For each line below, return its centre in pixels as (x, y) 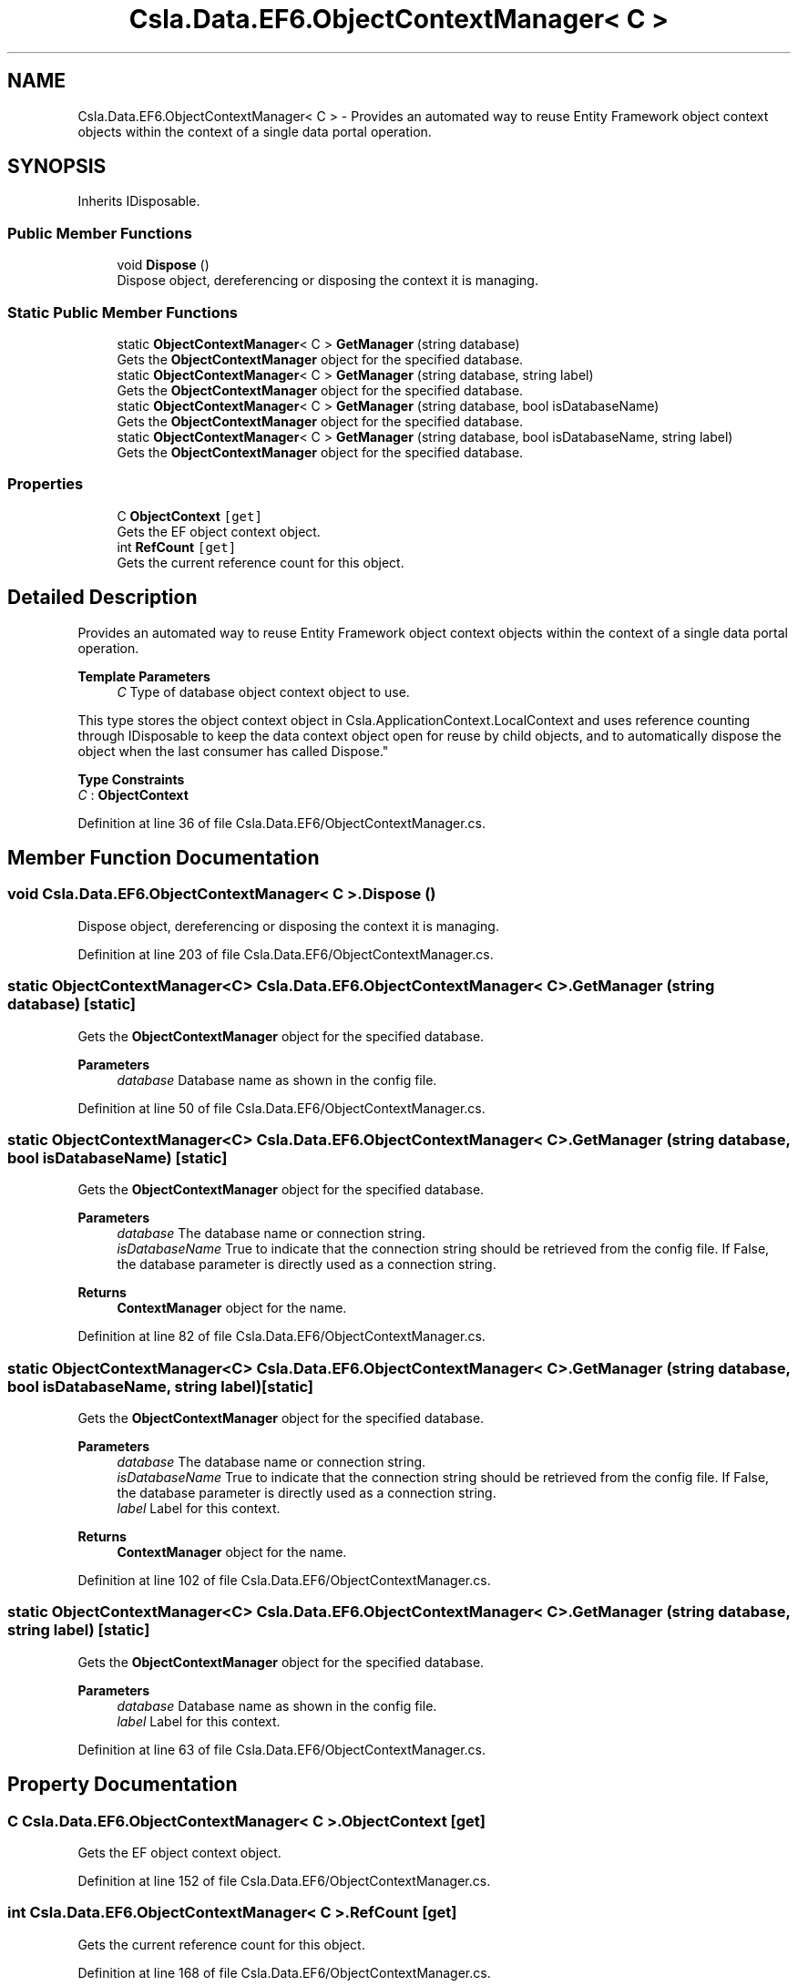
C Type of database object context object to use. (263, 691)
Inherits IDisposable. (139, 201)
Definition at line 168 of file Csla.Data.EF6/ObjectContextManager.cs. (284, 1972)
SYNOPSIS (57, 167)
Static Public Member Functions (123, 312)
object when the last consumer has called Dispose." (233, 751)
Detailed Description (102, 598)
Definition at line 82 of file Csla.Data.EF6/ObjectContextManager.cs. (281, 1336)
